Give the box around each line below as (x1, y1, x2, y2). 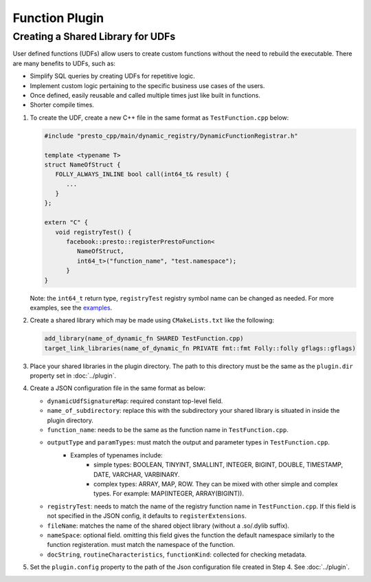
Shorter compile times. (30, 100, 94, 109)
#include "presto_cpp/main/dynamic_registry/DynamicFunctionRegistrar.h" (44, 131, 298, 140)
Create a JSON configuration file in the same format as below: (30, 384, 206, 392)
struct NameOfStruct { (44, 160, 121, 169)
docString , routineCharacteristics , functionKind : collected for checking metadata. (47, 550, 307, 559)
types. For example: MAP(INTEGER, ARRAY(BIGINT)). (93, 489, 244, 498)
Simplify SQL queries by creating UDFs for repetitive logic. (30, 72, 195, 80)
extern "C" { (44, 219, 89, 226)
